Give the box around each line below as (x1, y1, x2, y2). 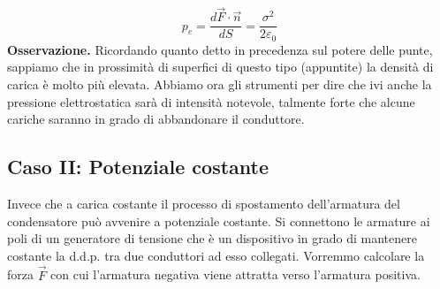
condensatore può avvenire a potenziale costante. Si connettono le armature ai (7, 211, 430, 230)
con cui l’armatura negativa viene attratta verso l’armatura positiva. (50, 265, 421, 284)
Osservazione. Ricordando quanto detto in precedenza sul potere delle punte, (7, 40, 433, 58)
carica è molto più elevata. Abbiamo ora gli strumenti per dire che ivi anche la (7, 74, 432, 93)
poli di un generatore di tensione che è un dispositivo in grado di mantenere (7, 229, 417, 247)
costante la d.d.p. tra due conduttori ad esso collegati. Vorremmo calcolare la (7, 246, 425, 264)
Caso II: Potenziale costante (7, 153, 269, 180)
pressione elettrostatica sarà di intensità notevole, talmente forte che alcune (7, 92, 415, 110)
